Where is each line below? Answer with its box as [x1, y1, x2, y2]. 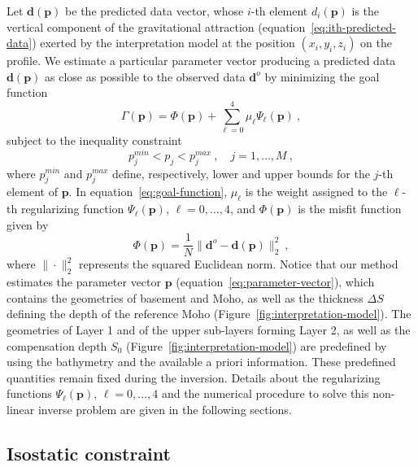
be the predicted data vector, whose [65, 2, 244, 19]
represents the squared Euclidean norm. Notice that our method [78, 255, 398, 273]
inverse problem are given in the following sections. [37, 400, 292, 417]
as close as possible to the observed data [45, 68, 246, 85]
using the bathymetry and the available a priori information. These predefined [7, 353, 396, 370]
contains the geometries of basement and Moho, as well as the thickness [7, 289, 364, 306]
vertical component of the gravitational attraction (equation [7, 18, 306, 35]
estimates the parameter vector [7, 273, 162, 290]
